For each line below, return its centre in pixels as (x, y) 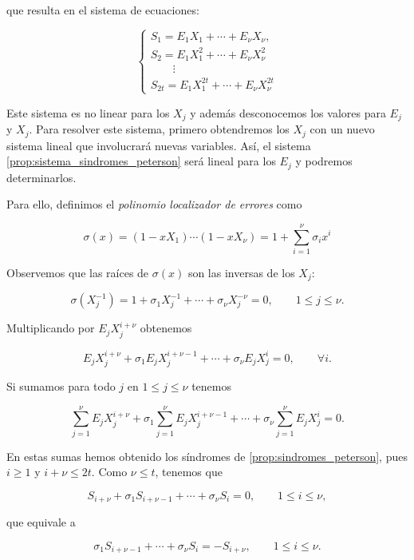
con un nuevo (342, 129)
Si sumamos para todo (61, 385)
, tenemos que (189, 472)
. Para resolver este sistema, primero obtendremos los (159, 129)
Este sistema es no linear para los (88, 112)
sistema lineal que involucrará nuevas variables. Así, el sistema (159, 145)
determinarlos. (41, 177)
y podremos (324, 161)
